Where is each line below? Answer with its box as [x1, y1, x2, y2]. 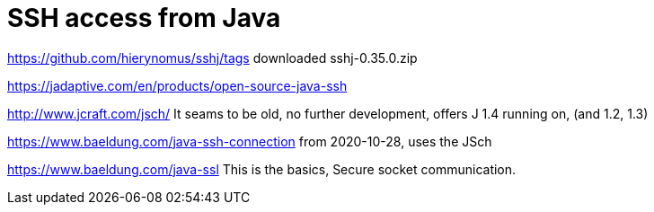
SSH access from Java [7, 3, 281, 33]
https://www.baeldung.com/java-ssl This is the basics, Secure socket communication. [7, 161, 517, 177]
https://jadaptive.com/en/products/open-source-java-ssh [7, 77, 348, 93]
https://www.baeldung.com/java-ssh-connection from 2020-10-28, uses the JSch [7, 133, 492, 149]
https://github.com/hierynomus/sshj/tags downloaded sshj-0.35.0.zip [7, 49, 418, 66]
